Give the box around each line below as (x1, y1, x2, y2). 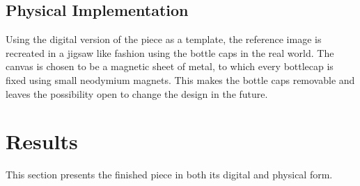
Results (6, 127, 78, 155)
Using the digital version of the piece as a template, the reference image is (6, 32, 322, 46)
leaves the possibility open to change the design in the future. (6, 86, 268, 101)
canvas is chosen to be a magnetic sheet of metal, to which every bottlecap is (6, 59, 334, 74)
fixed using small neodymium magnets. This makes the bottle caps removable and (6, 72, 355, 87)
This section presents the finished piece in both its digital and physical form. (6, 167, 333, 182)
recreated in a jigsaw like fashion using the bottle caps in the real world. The (6, 45, 334, 60)
